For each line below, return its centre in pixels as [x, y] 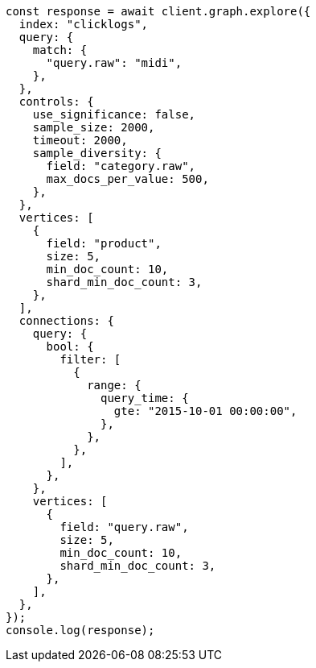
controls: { [56, 102]
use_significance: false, [114, 114]
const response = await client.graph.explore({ [158, 11]
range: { [114, 385]
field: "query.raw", [124, 527]
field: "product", [104, 243]
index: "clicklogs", [84, 24]
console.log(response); [80, 630]
